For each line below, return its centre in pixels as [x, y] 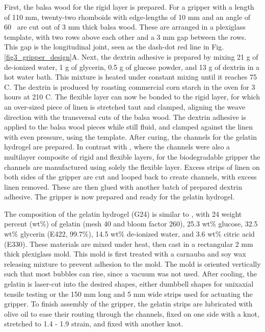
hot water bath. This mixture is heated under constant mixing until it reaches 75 [130, 77]
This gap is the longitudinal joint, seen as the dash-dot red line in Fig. [114, 47]
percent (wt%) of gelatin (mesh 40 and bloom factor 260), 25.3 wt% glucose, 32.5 [131, 224]
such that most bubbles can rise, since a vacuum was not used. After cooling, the [131, 274]
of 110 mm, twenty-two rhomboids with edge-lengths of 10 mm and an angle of [127, 17]
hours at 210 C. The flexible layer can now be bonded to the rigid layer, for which [132, 97]
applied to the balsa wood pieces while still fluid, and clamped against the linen [128, 127]
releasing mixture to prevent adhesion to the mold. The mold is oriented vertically [132, 263]
